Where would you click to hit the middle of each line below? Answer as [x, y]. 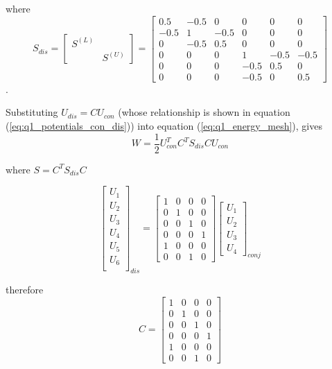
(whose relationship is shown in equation [204, 112]
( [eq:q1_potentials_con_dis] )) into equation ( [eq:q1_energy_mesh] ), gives [164, 125]
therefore [25, 289]
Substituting [32, 112]
